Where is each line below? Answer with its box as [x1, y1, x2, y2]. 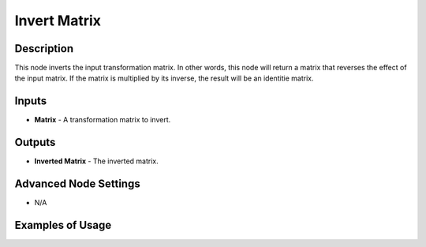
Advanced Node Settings [14, 178, 141, 191]
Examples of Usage [14, 218, 112, 232]
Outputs [14, 136, 56, 149]
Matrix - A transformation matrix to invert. [34, 115, 171, 125]
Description [14, 42, 74, 55]
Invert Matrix [14, 12, 102, 29]
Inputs [14, 95, 47, 108]
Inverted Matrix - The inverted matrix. [34, 156, 159, 166]
